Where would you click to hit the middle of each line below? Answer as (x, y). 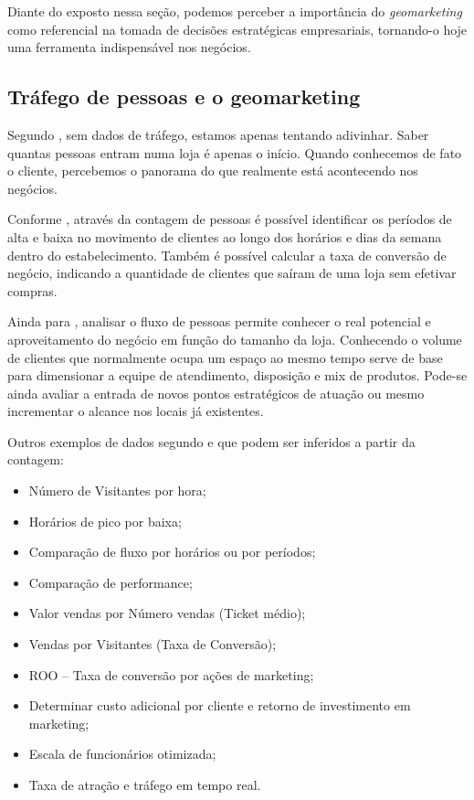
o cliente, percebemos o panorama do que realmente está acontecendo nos (213, 171)
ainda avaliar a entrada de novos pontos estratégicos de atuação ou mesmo (216, 393)
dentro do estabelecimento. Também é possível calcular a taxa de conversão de (227, 255)
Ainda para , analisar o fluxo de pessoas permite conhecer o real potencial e (219, 321)
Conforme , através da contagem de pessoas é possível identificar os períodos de (230, 219)
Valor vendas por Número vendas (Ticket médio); (167, 613)
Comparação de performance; (111, 582)
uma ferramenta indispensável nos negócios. (129, 47)
